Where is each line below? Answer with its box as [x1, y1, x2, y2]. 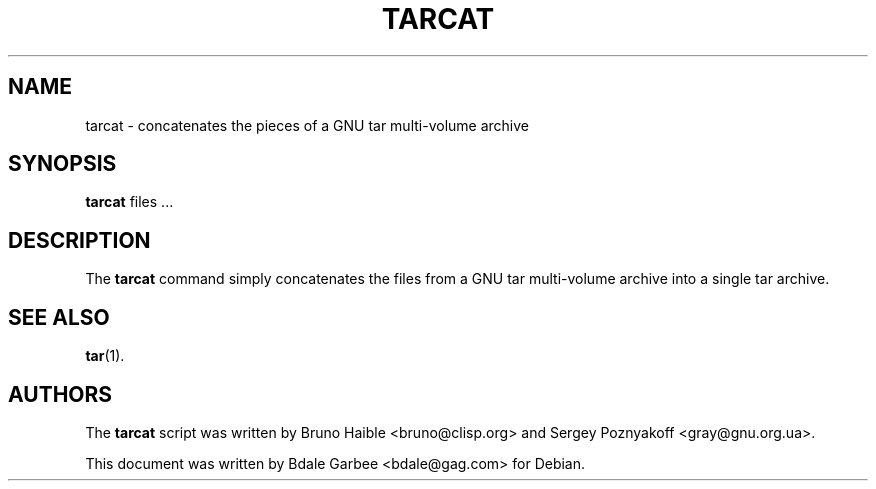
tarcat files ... [85, 193, 174, 211]
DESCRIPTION [8, 227, 151, 253]
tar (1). [85, 347, 125, 365]
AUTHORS [8, 381, 113, 407]
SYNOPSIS [8, 151, 117, 177]
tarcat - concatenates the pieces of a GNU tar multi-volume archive [85, 116, 530, 134]
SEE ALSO [8, 304, 110, 330]
